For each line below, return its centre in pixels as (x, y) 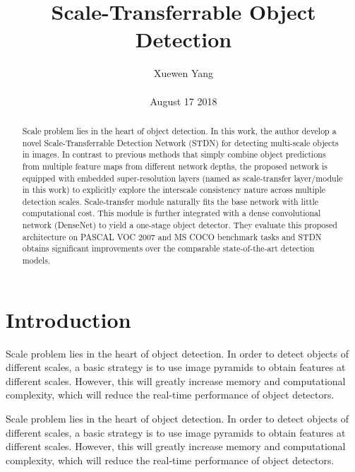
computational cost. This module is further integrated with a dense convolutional (172, 213)
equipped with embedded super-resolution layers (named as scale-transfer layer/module (182, 178)
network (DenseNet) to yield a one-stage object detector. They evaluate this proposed (180, 225)
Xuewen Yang (183, 73)
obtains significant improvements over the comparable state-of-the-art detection (168, 248)
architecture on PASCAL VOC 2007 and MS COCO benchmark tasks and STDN (172, 236)
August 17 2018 (183, 101)
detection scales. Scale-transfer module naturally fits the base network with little (170, 201)
